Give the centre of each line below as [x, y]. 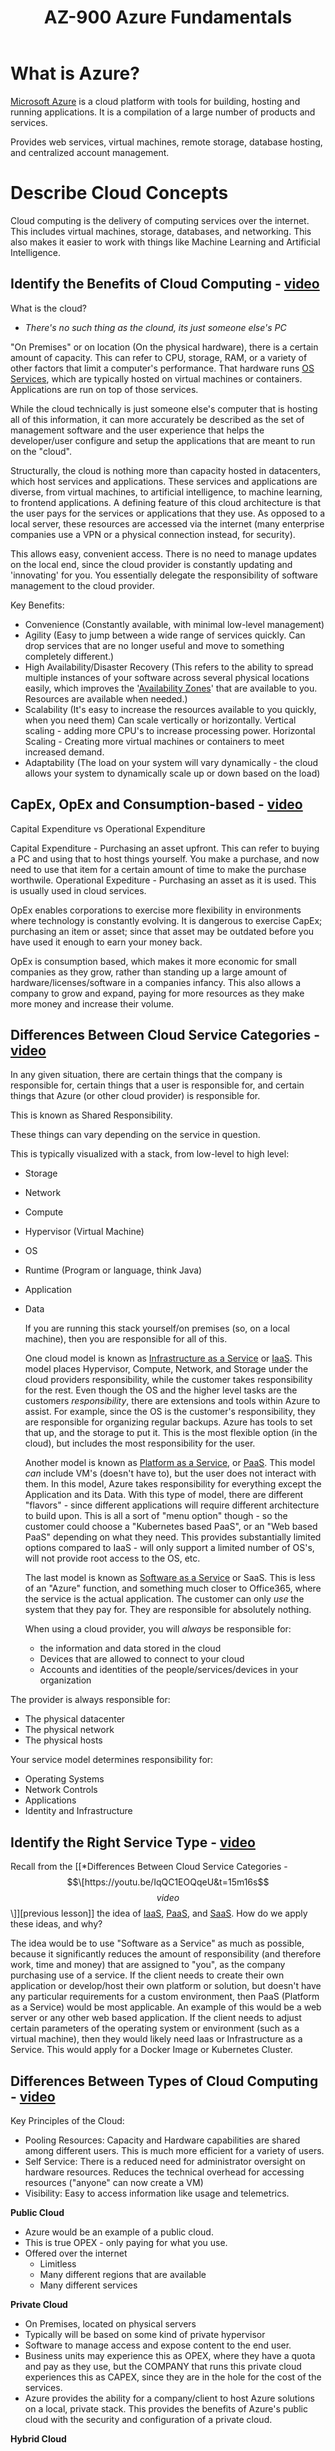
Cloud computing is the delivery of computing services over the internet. [160, 220]
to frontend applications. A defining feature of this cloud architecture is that [165, 502]
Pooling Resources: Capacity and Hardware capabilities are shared [162, 2140]
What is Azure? [75, 73]
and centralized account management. [90, 152]
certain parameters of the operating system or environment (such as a [155, 2028]
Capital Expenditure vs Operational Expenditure [108, 828]
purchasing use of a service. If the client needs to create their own [147, 1975]
